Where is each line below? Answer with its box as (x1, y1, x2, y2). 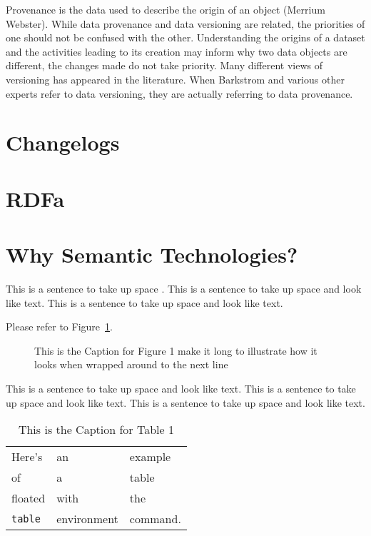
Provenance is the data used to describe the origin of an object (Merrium (6, 2, 325, 16)
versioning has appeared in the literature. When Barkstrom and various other (6, 71, 345, 86)
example (129, 448, 171, 465)
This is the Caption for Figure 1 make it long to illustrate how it (34, 343, 317, 358)
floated (11, 490, 46, 507)
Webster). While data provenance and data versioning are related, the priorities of (6, 16, 365, 31)
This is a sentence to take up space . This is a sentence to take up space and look (6, 281, 362, 296)
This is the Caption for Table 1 (18, 421, 174, 438)
